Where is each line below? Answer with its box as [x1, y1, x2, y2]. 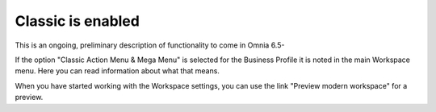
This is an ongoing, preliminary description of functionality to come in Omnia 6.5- [15, 40, 285, 50]
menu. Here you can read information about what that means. [15, 66, 220, 76]
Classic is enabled [15, 12, 140, 30]
